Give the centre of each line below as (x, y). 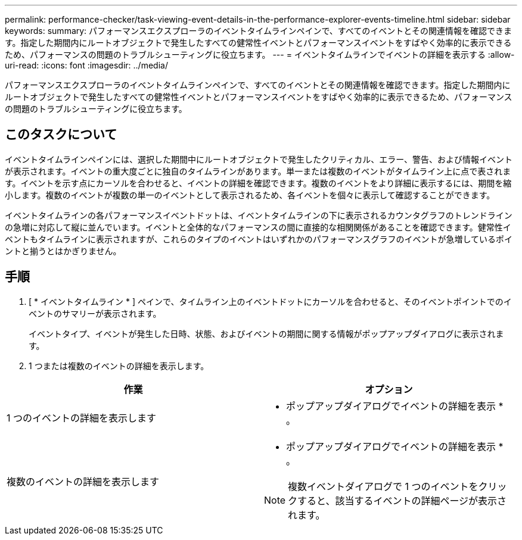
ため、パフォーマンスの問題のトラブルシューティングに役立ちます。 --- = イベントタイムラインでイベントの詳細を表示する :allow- (260, 54)
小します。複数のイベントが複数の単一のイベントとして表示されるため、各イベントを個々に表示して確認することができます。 (250, 195)
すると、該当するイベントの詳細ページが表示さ (402, 500)
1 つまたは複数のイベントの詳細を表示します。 (119, 366)
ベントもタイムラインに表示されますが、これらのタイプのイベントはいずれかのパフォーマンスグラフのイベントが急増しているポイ (259, 239)
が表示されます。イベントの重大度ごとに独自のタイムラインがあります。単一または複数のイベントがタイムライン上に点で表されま (258, 171)
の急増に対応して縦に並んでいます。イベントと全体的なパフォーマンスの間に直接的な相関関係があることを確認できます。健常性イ (258, 227)
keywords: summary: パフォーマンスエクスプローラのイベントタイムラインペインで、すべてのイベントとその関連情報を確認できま (258, 31)
